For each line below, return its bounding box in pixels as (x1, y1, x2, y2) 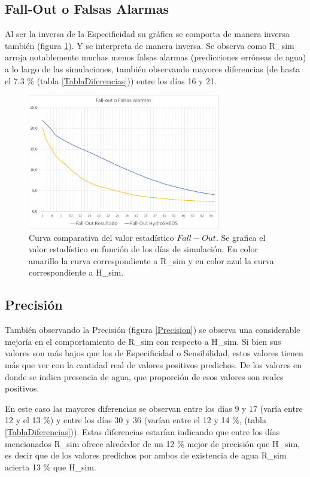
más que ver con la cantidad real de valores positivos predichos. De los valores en (5, 359, 302, 371)
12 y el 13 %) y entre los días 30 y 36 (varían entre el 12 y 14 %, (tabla (5, 414, 266, 426)
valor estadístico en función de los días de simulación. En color (29, 243, 258, 255)
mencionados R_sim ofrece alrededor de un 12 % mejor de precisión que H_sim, (5, 437, 300, 450)
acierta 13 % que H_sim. (5, 460, 96, 473)
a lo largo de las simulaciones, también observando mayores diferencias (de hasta (5, 62, 300, 75)
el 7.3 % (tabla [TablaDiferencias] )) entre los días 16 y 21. (5, 74, 217, 87)
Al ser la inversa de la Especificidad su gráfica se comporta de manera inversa (5, 27, 290, 40)
